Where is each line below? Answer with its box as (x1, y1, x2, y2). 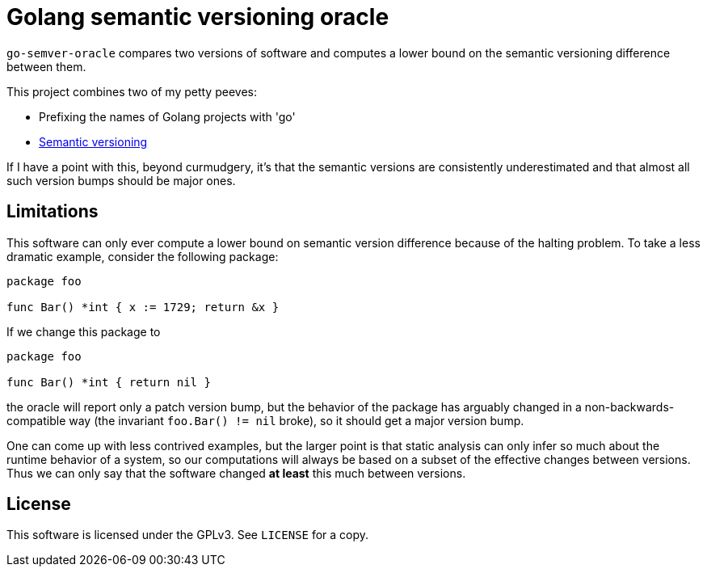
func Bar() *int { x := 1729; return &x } (6, 300, 280, 314)
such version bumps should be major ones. (6, 173, 236, 187)
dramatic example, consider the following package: (6, 249, 279, 263)
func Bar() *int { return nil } (6, 375, 211, 389)
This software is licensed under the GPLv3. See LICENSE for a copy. (6, 528, 369, 542)
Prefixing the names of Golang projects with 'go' (39, 109, 296, 124)
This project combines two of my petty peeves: (6, 84, 257, 99)
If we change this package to (6, 324, 161, 339)
